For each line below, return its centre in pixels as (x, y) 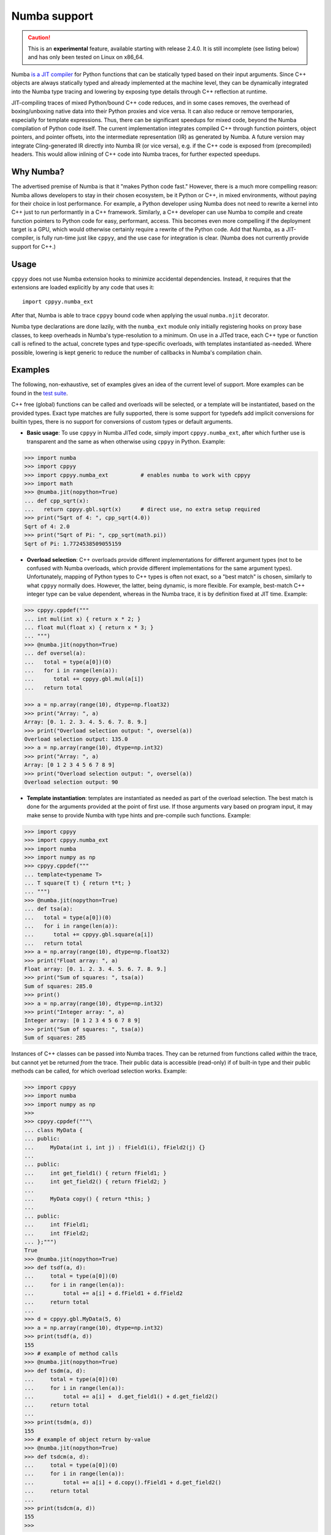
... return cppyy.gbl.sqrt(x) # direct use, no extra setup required (142, 509)
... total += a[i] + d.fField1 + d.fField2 (104, 1293)
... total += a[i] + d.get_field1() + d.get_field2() (121, 1396)
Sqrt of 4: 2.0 (47, 526)
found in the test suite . (40, 393)
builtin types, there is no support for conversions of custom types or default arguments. (122, 421)
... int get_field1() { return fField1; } (95, 1173)
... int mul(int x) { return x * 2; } (82, 619)
